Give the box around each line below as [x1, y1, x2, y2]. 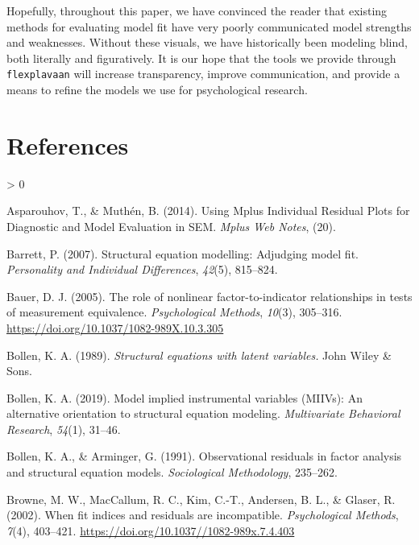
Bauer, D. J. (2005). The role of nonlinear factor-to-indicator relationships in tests [6, 287, 413, 304]
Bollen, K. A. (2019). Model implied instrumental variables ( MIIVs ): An [6, 389, 363, 406]
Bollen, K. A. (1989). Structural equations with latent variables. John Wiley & [6, 346, 392, 363]
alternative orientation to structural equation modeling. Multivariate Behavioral [6, 405, 400, 422]
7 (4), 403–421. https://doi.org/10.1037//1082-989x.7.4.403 [6, 522, 295, 539]
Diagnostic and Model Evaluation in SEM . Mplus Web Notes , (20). [6, 217, 336, 234]
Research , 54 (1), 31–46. [6, 420, 121, 437]
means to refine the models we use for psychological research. [6, 81, 308, 98]
